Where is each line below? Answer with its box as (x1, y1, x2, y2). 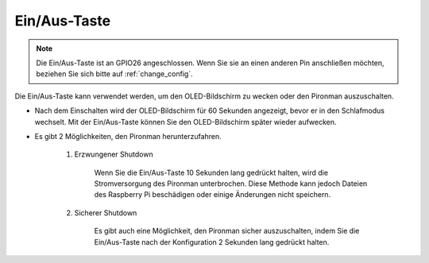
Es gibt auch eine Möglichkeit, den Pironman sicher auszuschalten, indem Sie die (94, 226, 360, 236)
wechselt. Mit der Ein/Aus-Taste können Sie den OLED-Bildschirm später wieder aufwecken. (34, 117, 337, 126)
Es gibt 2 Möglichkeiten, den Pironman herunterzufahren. (34, 131, 222, 141)
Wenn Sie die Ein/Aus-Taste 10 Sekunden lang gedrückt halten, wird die (94, 168, 329, 177)
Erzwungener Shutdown (74, 149, 154, 159)
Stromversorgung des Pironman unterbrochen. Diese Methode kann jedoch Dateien (94, 179, 368, 188)
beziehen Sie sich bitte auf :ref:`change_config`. (36, 69, 194, 79)
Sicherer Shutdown (74, 207, 137, 218)
